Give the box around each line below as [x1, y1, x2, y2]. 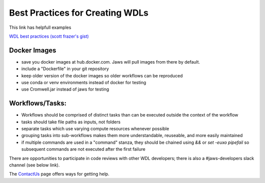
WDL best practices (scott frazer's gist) [9, 33, 89, 39]
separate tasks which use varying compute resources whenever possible [21, 126, 169, 132]
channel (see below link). [9, 162, 60, 168]
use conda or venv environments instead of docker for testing [21, 80, 147, 86]
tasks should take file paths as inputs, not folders [21, 119, 121, 125]
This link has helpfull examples [9, 24, 71, 30]
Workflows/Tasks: [9, 99, 67, 108]
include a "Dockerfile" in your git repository [21, 66, 109, 72]
